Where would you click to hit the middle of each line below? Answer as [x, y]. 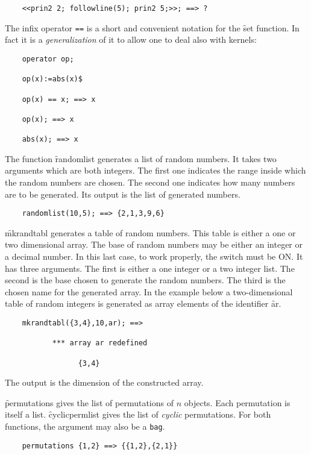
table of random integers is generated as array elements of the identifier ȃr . [143, 303]
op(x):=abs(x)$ [52, 79]
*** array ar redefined [100, 343]
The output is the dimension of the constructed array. [104, 382]
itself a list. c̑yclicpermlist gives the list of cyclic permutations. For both [138, 414]
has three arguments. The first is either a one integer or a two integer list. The [150, 268]
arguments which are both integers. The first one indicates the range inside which [155, 170]
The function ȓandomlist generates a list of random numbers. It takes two [141, 158]
